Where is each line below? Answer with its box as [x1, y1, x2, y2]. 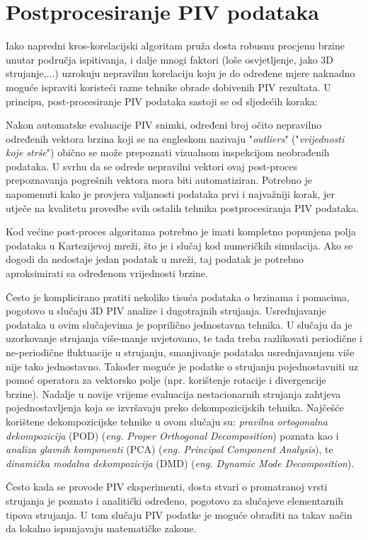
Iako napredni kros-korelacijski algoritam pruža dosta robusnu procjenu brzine [6, 38, 345, 53]
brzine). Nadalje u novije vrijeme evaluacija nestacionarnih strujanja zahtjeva [6, 386, 341, 401]
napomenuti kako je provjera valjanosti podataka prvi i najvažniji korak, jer [6, 187, 335, 201]
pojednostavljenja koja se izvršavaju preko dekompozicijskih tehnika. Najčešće [6, 400, 344, 415]
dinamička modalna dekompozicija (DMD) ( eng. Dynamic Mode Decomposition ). [6, 455, 355, 470]
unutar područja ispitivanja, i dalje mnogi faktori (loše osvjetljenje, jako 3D [6, 52, 334, 66]
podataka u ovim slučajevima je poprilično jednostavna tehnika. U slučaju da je [6, 317, 352, 331]
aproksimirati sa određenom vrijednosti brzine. [6, 266, 208, 281]
